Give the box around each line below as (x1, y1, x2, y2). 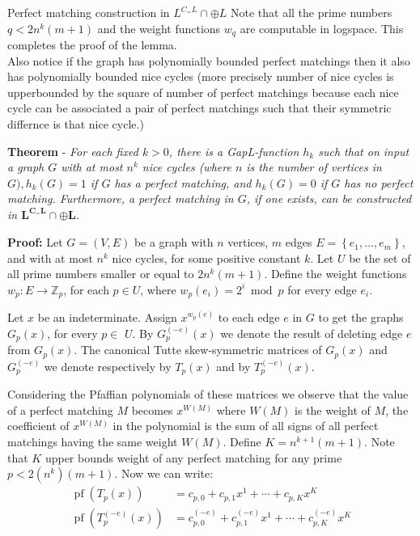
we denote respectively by (44, 357, 172, 374)
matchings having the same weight (7, 433, 178, 450)
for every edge (287, 281, 357, 298)
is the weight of (295, 401, 371, 418)
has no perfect (344, 174, 414, 191)
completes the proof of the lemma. (7, 36, 177, 53)
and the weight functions (97, 19, 221, 36)
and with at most (7, 249, 93, 266)
